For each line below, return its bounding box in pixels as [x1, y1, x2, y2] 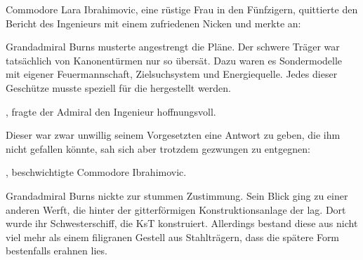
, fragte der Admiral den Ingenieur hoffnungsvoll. [6, 104, 216, 118]
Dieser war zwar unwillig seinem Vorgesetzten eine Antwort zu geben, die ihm [6, 128, 341, 142]
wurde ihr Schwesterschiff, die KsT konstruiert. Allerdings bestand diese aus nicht [6, 216, 358, 231]
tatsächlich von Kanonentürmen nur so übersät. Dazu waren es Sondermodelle [6, 53, 343, 67]
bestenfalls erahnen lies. [6, 243, 107, 258]
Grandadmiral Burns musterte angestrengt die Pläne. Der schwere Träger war [6, 39, 340, 54]
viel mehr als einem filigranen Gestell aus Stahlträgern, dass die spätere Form [6, 229, 340, 244]
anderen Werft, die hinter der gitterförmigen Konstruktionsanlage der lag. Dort [6, 202, 346, 217]
